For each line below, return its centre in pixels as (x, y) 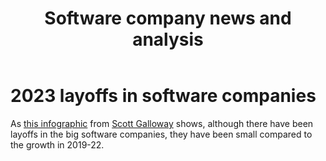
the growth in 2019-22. (57, 144)
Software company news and (168, 18)
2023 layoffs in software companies (163, 96)
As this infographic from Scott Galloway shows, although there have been (162, 123)
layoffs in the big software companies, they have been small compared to (161, 134)
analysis (168, 39)
